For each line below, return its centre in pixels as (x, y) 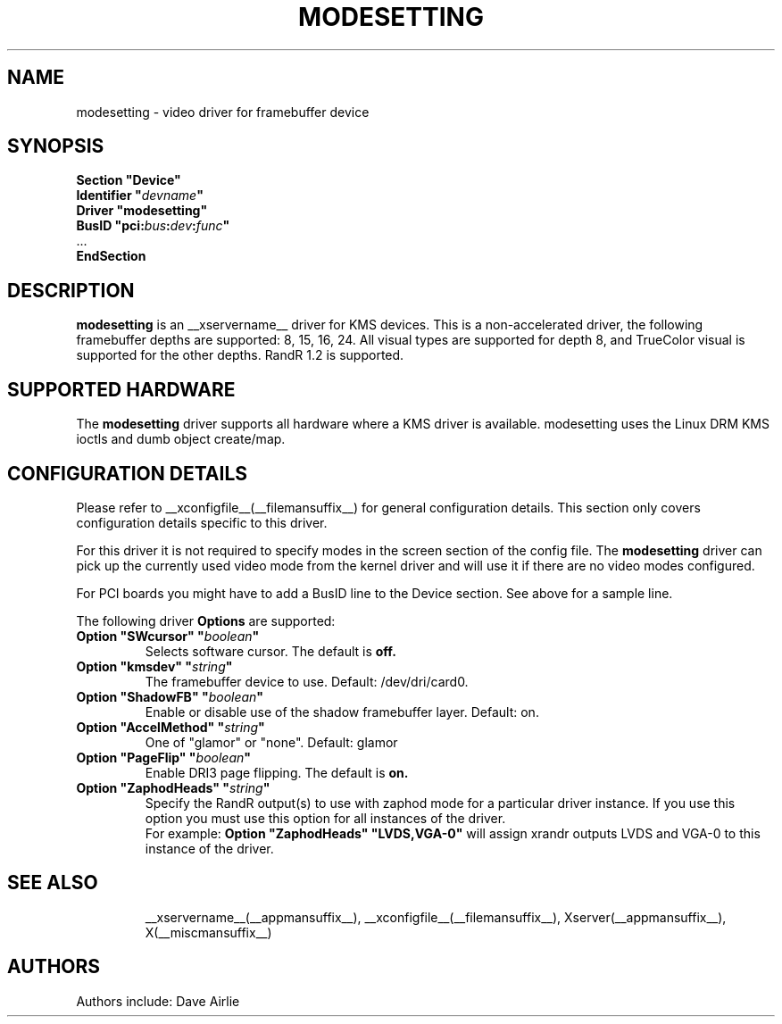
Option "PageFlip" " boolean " (164, 757)
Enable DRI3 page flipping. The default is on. (277, 772)
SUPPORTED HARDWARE (121, 389)
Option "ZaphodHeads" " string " (173, 787)
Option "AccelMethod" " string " (171, 727)
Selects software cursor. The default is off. (270, 651)
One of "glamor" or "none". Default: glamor (271, 742)
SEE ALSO (53, 883)
